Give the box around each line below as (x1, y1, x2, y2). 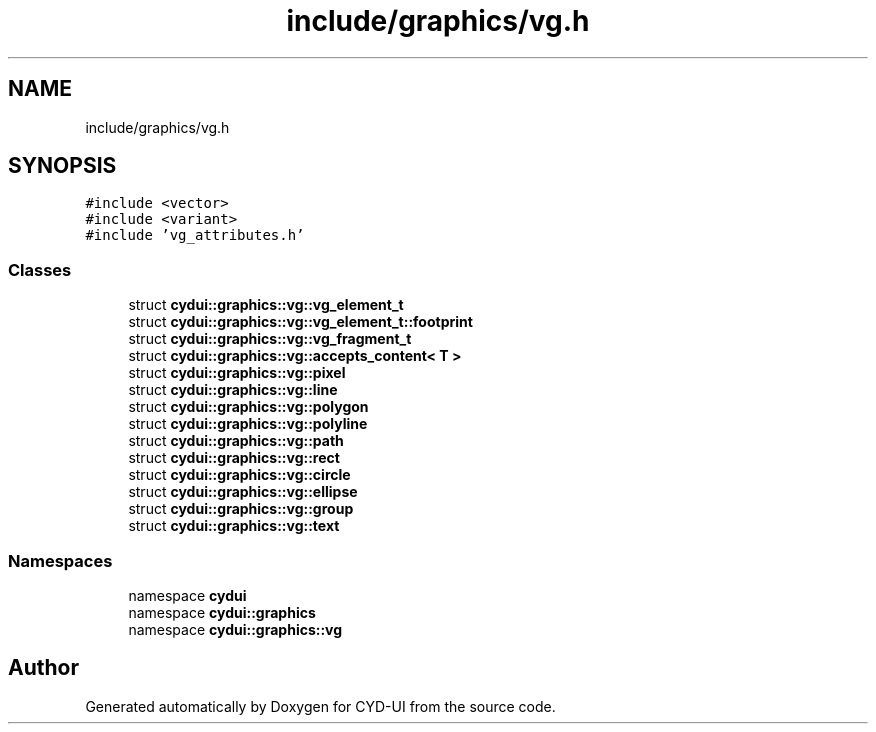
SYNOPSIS (8, 153, 117, 179)
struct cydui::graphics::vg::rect (128, 449, 340, 467)
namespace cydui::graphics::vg (128, 620, 343, 638)
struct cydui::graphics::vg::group (128, 500, 354, 518)
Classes (8, 259, 72, 280)
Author (8, 655, 79, 681)
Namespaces (8, 550, 113, 571)
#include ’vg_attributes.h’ (85, 227, 305, 244)
